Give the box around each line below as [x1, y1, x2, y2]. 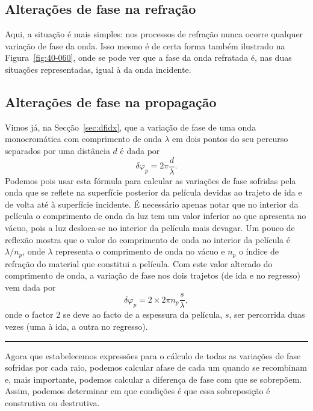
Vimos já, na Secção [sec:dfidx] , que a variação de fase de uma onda [5, 120, 256, 133]
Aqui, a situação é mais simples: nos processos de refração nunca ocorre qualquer [5, 28, 303, 40]
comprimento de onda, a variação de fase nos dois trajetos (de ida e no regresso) [5, 269, 300, 282]
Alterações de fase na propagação [5, 92, 217, 111]
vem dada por [5, 280, 56, 293]
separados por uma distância [5, 144, 110, 156]
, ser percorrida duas [229, 308, 305, 321]
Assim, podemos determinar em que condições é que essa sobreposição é [5, 385, 270, 397]
